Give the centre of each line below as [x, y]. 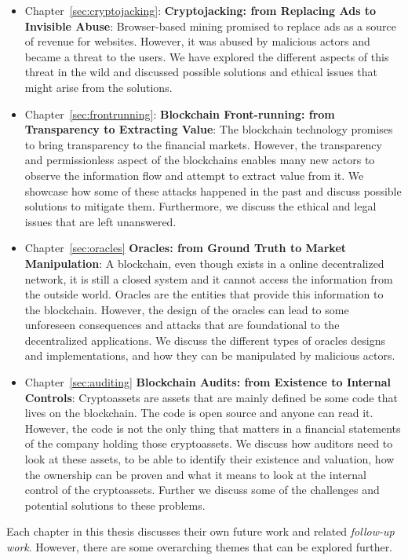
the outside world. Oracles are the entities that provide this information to [204, 294]
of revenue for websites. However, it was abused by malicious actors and [197, 41]
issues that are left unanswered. [100, 221]
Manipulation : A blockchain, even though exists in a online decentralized [204, 263]
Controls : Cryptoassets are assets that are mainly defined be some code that [211, 397]
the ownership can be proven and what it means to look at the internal [195, 474]
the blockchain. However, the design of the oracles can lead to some [187, 309]
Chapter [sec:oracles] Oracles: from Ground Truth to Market [186, 248]
